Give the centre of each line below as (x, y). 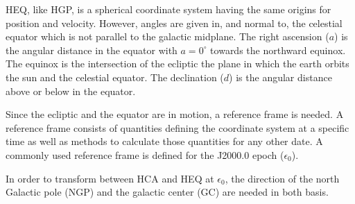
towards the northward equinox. (278, 50)
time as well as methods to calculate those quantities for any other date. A (164, 141)
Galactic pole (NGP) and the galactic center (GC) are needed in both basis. (167, 192)
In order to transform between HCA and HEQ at (110, 178)
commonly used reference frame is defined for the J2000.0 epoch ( (145, 154)
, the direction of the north (282, 178)
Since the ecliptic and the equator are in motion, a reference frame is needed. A (175, 114)
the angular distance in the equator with (92, 50)
